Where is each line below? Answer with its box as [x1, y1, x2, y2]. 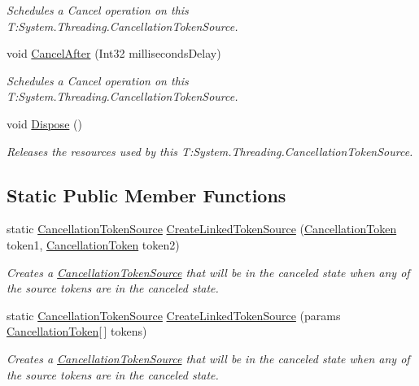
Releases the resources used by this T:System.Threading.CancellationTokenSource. [7, 142, 413, 159]
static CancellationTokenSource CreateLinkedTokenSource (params [7, 306, 341, 323]
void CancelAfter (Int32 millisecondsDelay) [7, 45, 221, 62]
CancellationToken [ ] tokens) [7, 323, 147, 340]
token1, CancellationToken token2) [7, 236, 180, 253]
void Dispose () [7, 115, 82, 132]
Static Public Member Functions [7, 182, 286, 207]
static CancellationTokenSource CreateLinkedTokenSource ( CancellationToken [7, 220, 397, 237]
